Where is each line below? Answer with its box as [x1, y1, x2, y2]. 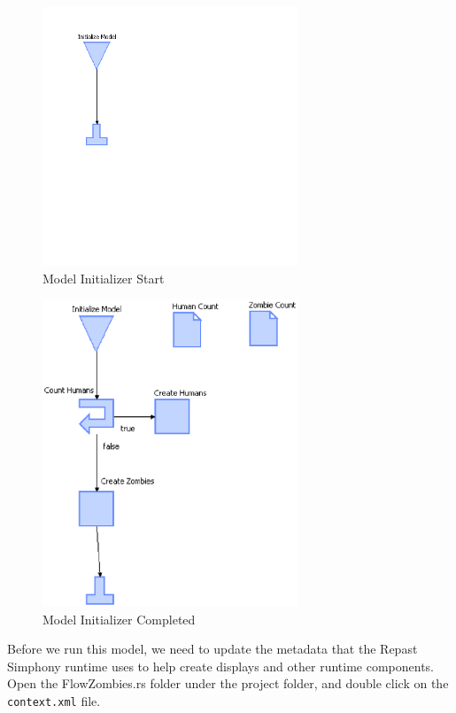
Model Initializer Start [43, 268, 165, 287]
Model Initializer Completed [43, 609, 196, 628]
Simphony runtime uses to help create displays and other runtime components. [7, 656, 434, 675]
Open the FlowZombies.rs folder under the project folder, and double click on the [7, 674, 449, 693]
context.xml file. [7, 691, 101, 709]
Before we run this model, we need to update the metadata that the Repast [7, 639, 418, 658]
